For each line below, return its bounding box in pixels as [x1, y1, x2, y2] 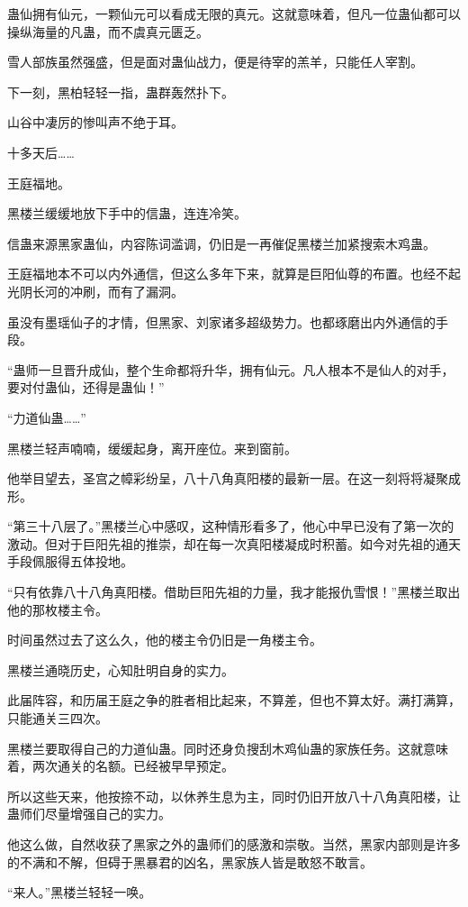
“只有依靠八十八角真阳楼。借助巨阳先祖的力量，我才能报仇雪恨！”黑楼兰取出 [7, 582, 461, 601]
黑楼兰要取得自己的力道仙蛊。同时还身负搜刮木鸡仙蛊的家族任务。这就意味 [7, 738, 448, 757]
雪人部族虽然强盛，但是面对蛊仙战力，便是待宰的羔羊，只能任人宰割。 [7, 52, 423, 71]
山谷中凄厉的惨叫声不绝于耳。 [7, 113, 184, 132]
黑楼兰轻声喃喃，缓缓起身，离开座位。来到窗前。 [7, 438, 297, 457]
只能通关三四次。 [7, 709, 108, 728]
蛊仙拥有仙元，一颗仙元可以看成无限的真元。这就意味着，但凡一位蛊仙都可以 [7, 5, 461, 23]
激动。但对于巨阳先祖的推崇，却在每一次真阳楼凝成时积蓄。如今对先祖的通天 [7, 534, 461, 553]
